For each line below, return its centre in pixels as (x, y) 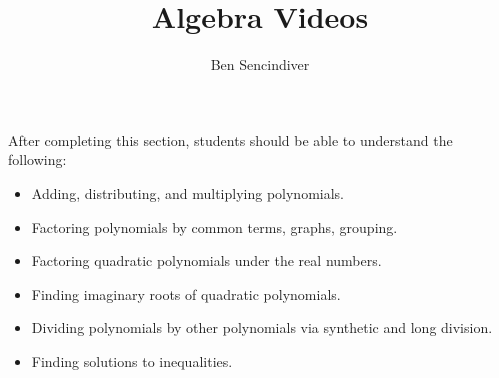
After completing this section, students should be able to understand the (230, 139)
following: (37, 159)
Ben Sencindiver (260, 64)
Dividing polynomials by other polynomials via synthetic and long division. (262, 327)
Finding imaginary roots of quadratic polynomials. (186, 293)
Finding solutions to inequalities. (132, 360)
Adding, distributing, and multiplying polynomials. (187, 192)
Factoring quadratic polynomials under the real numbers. (206, 260)
